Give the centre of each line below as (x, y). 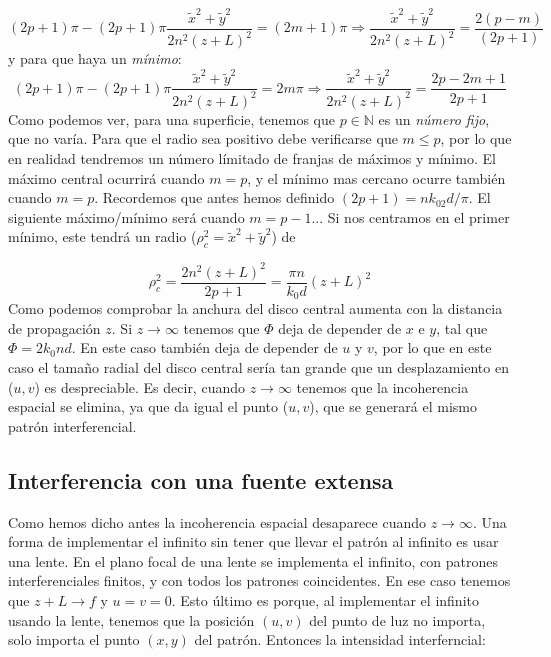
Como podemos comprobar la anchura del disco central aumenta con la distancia (255, 308)
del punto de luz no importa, (397, 619)
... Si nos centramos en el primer (410, 216)
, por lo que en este (432, 347)
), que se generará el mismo (393, 406)
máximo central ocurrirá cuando (106, 177)
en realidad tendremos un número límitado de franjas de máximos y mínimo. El (252, 158)
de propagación (54, 327)
